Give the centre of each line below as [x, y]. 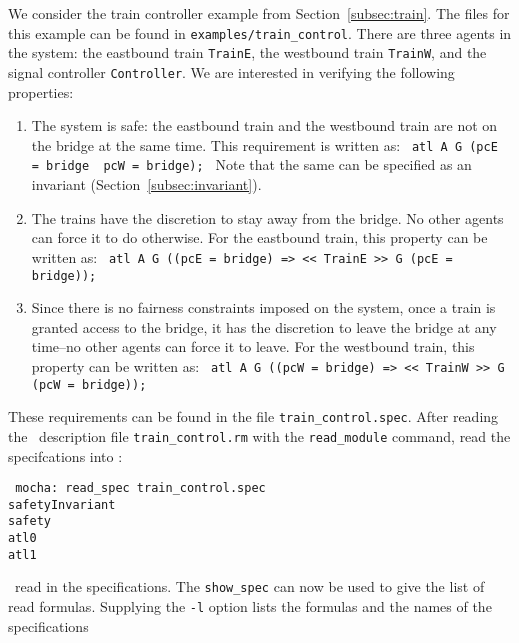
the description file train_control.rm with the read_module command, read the [259, 435]
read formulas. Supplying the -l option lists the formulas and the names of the [250, 606]
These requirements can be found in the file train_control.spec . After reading [253, 416]
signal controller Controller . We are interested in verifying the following [231, 71]
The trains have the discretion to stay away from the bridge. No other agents [267, 217]
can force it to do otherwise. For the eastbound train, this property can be [259, 237]
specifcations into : [65, 455]
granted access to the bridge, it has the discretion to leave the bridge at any [264, 326]
